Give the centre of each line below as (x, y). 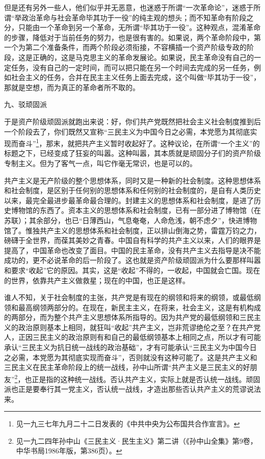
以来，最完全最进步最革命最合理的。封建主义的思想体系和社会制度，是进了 (129, 200)
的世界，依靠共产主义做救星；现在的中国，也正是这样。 (97, 280)
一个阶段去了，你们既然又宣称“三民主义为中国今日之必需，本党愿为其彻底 (127, 131)
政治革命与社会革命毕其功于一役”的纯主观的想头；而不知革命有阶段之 (138, 17)
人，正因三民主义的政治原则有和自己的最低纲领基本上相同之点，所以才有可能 (132, 337)
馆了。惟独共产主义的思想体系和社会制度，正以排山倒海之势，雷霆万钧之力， (132, 230)
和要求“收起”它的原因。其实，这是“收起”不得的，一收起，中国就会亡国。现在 (132, 270)
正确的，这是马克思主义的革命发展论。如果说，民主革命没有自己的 (143, 57)
